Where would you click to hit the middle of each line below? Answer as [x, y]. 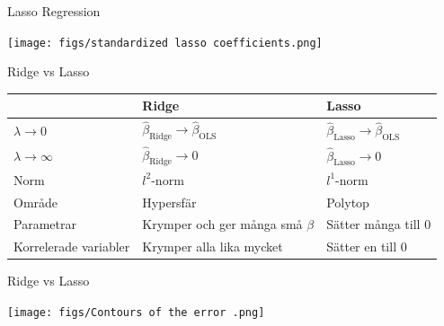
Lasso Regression [54, 11]
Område [36, 202]
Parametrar [45, 224]
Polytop [348, 202]
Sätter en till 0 [367, 247]
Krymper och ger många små [222, 224]
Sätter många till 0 [379, 224]
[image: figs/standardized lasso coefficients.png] [165, 43]
